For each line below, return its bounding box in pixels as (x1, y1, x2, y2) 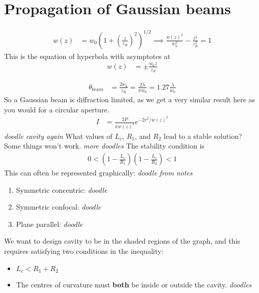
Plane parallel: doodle (16, 218, 83, 229)
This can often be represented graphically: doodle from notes (4, 167, 193, 178)
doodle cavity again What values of (4, 130, 112, 141)
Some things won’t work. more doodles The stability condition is (4, 140, 205, 151)
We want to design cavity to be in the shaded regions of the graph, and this (4, 236, 240, 246)
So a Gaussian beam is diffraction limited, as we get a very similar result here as (4, 94, 255, 105)
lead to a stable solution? (163, 130, 242, 141)
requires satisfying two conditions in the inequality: (4, 246, 164, 256)
